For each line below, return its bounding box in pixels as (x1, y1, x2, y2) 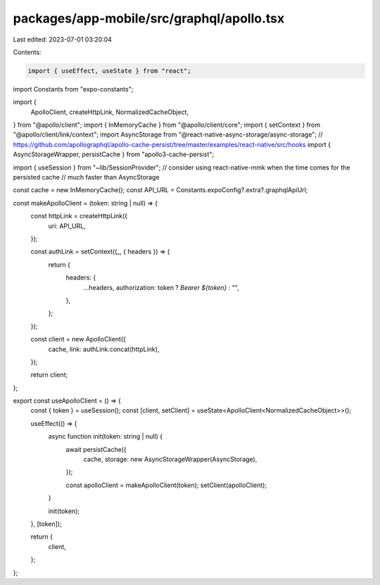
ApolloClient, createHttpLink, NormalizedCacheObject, (30, 108, 189, 116)
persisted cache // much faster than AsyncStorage (13, 173, 160, 182)
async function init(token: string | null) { (48, 432, 163, 441)
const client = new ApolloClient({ (30, 335, 126, 344)
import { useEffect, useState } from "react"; (27, 67, 191, 75)
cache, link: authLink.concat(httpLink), (48, 345, 160, 353)
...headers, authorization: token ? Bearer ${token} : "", (83, 283, 239, 291)
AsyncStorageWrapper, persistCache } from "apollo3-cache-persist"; (13, 150, 215, 158)
